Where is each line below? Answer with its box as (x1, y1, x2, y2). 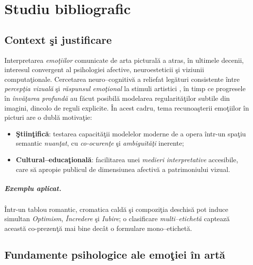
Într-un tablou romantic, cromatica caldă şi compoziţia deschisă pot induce (4, 204, 229, 214)
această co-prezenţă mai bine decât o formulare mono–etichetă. (4, 223, 192, 233)
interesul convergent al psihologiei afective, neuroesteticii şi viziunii (4, 64, 204, 75)
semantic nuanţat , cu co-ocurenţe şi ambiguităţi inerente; (16, 138, 184, 148)
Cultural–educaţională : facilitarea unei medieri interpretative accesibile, (16, 154, 238, 164)
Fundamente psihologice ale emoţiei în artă (4, 246, 225, 262)
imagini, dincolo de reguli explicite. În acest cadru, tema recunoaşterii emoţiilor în (4, 102, 249, 113)
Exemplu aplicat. (4, 183, 61, 193)
